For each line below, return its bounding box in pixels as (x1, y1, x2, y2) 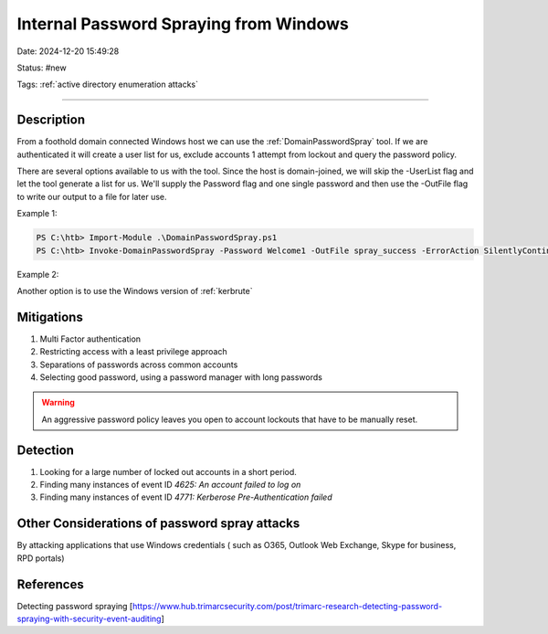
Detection (16, 442, 75, 458)
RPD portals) (16, 553, 65, 564)
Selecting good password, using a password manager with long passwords (39, 372, 323, 383)
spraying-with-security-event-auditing (16, 613, 162, 625)
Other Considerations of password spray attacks (16, 516, 300, 532)
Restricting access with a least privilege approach (39, 346, 227, 357)
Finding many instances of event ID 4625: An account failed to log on (39, 480, 301, 491)
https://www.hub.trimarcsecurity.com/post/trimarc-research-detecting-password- (132, 600, 443, 611)
